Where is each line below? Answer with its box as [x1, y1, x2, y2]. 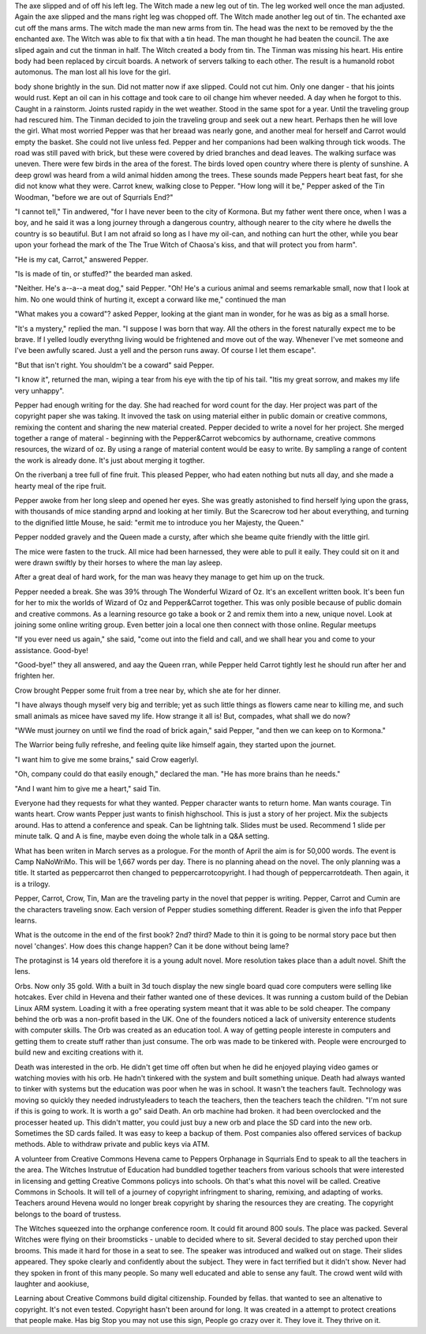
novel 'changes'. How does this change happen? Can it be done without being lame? [14, 941, 290, 951]
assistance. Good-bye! [14, 645, 88, 655]
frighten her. [14, 671, 55, 681]
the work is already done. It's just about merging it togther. [14, 455, 205, 465]
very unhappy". [14, 385, 65, 395]
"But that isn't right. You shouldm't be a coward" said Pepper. [14, 360, 215, 370]
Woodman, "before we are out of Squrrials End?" [14, 192, 174, 201]
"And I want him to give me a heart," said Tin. [14, 783, 161, 793]
